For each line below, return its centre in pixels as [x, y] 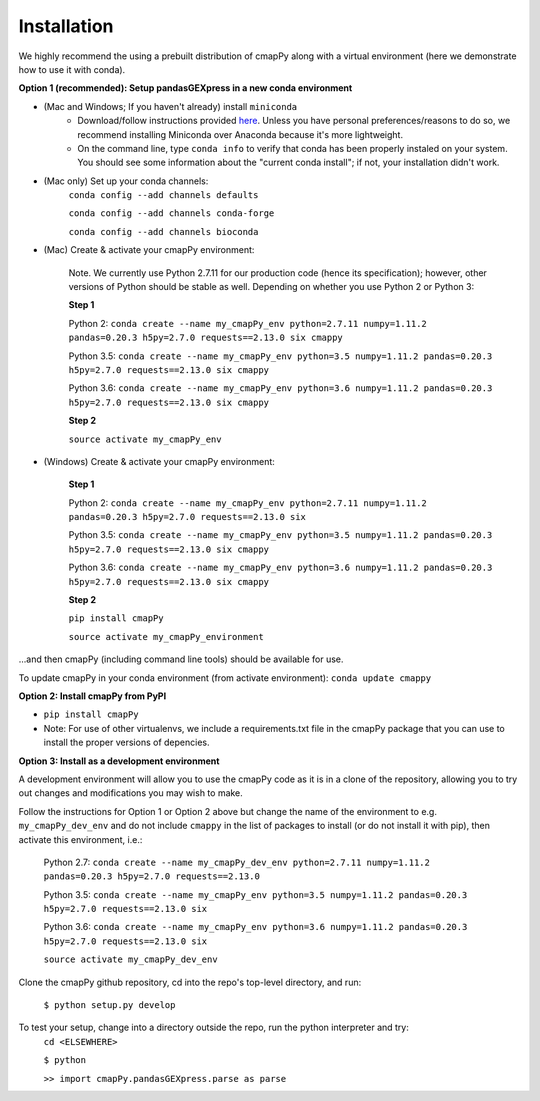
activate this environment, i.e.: [80, 839]
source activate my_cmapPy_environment [166, 636]
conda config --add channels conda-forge [171, 213]
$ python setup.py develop [109, 1005]
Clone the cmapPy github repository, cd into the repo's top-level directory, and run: [190, 982]
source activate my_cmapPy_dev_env [131, 959]
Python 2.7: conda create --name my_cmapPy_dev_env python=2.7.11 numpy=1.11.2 [236, 862]
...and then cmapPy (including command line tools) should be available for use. [181, 659]
